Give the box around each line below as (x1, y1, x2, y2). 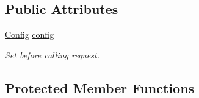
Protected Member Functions (5, 78, 195, 97)
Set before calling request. (5, 48, 99, 61)
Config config (5, 28, 54, 41)
